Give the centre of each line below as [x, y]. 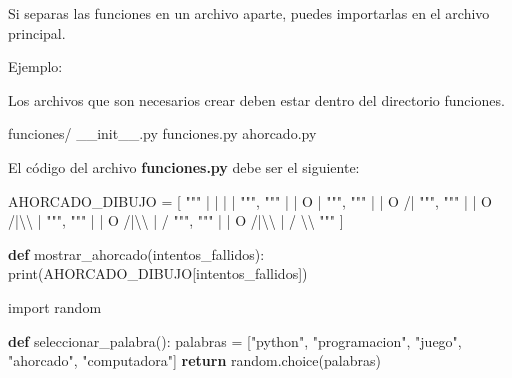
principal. [37, 32]
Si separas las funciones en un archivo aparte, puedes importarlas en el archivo [249, 13]
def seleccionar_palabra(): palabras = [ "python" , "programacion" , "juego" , [235, 340]
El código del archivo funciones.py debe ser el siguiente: [184, 166]
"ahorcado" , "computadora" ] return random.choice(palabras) [194, 360]
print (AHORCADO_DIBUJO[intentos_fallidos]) [158, 273]
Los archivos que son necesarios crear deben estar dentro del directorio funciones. [256, 99]
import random [55, 306]
